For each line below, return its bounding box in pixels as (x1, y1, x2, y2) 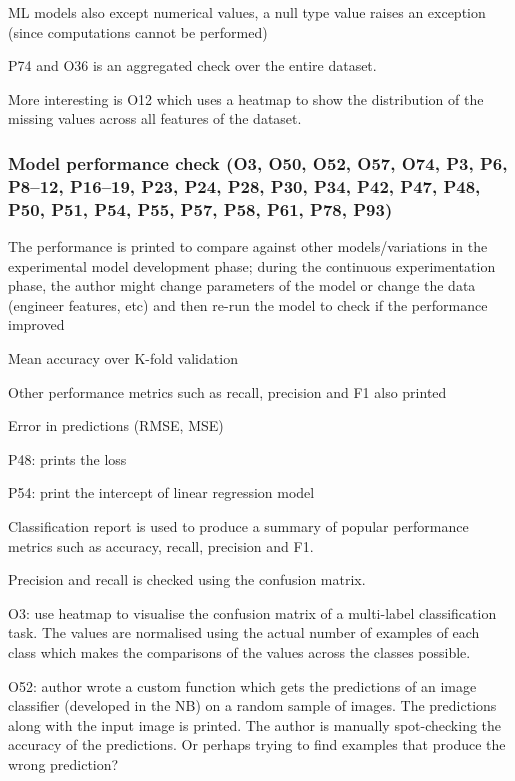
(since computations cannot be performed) (8, 21, 268, 42)
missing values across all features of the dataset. (8, 108, 302, 129)
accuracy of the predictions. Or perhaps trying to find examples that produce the (8, 734, 506, 755)
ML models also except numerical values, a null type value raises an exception (8, 2, 486, 22)
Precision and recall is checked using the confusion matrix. (8, 569, 366, 590)
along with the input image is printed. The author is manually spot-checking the (8, 714, 502, 735)
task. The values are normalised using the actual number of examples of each (8, 622, 480, 643)
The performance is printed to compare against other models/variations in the (8, 236, 488, 257)
